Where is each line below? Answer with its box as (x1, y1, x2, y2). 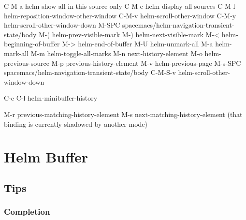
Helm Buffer (4, 147, 88, 167)
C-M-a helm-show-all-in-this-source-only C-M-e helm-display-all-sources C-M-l (4, 1, 235, 11)
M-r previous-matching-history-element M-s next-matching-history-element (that (4, 109, 243, 119)
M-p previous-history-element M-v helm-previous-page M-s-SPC (51, 58, 241, 68)
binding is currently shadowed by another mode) (4, 118, 148, 129)
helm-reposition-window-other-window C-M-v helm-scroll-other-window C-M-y (4, 10, 236, 20)
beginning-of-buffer (4, 39, 60, 49)
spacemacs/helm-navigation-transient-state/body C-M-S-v (4, 67, 176, 77)
